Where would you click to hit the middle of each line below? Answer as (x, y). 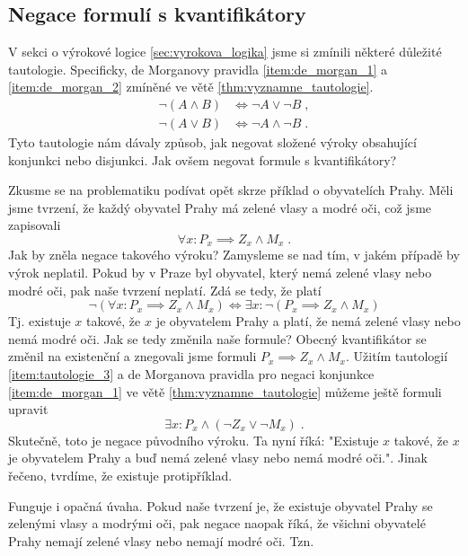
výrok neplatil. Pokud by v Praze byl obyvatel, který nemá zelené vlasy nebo (220, 273)
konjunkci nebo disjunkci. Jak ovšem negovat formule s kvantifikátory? (203, 159)
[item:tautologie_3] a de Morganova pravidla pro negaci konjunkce (191, 374)
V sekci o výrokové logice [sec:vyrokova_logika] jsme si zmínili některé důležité (225, 52)
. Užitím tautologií (397, 356)
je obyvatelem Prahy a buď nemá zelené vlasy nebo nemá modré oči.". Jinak (218, 458)
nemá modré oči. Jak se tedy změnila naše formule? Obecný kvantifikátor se (217, 338)
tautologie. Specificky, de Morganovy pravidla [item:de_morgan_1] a (198, 69)
